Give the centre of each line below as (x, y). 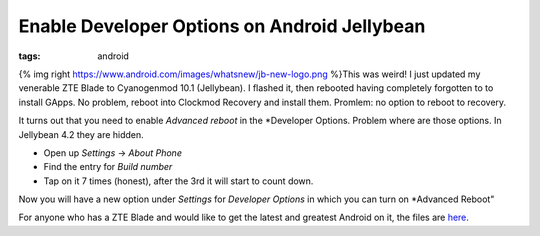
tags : (29, 56)
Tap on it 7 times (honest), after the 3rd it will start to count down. (178, 181)
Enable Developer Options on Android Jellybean (222, 26)
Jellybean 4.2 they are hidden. (81, 134)
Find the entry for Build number (108, 167)
